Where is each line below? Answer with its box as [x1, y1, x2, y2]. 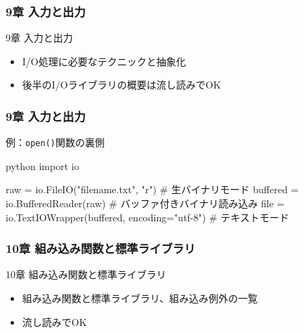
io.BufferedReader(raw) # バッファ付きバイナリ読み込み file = [6, 196, 285, 211]
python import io [6, 158, 79, 173]
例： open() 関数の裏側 [6, 135, 105, 150]
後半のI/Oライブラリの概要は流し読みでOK [22, 77, 221, 92]
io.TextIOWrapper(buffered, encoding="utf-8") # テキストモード [6, 209, 289, 224]
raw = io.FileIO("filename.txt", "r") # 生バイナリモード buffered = [6, 182, 299, 197]
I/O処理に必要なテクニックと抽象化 [22, 53, 186, 68]
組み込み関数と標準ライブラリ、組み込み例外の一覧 [22, 291, 258, 306]
